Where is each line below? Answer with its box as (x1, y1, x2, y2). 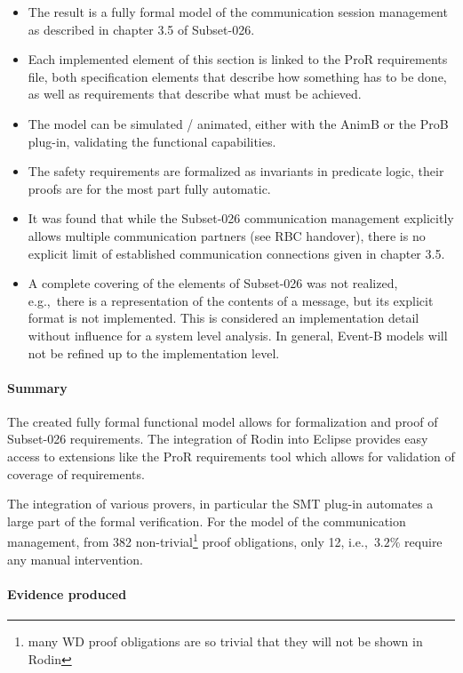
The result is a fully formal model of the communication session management (28, 3, 448, 20)
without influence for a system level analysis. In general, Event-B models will (28, 325, 448, 344)
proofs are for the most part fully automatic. (28, 179, 271, 197)
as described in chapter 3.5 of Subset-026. (28, 20, 255, 38)
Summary (7, 378, 68, 397)
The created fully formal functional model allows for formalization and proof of (7, 412, 438, 430)
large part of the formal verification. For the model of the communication (7, 511, 406, 530)
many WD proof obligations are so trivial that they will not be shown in (28, 632, 423, 651)
